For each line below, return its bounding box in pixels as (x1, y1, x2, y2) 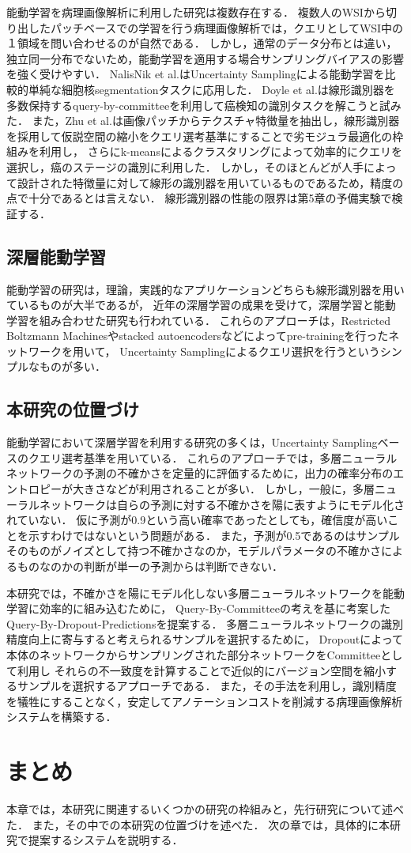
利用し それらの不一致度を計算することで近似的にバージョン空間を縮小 (17, 662, 386, 678)
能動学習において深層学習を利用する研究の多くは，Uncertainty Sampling (6, 434, 378, 451)
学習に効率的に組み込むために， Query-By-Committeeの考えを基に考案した (6, 600, 391, 617)
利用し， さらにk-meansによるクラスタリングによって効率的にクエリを (39, 143, 403, 160)
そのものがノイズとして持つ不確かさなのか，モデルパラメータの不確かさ (6, 542, 381, 559)
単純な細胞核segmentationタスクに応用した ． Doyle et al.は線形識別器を (28, 81, 395, 97)
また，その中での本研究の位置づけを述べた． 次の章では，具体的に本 (32, 816, 390, 832)
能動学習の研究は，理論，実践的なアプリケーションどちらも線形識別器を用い (6, 281, 405, 297)
